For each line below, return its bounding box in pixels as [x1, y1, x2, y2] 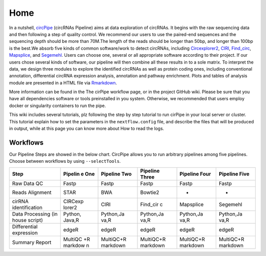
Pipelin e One [63, 170, 95, 177]
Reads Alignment [12, 189, 52, 196]
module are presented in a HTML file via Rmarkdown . [9, 79, 117, 86]
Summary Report [12, 239, 52, 246]
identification [12, 204, 43, 211]
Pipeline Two [101, 170, 132, 177]
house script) [12, 217, 43, 223]
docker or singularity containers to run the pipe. [9, 103, 106, 109]
